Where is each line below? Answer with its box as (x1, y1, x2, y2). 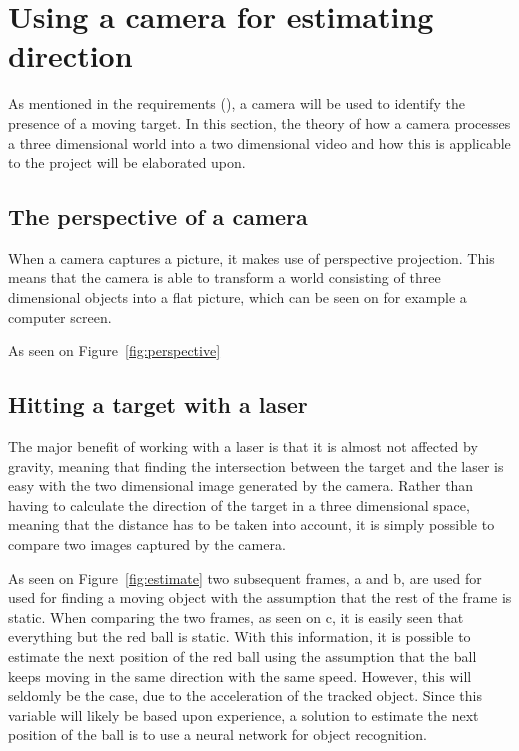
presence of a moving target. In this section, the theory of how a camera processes (8, 112, 511, 133)
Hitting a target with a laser (8, 389, 308, 420)
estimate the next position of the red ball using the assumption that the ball (8, 646, 477, 666)
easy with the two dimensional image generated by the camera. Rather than (8, 475, 474, 496)
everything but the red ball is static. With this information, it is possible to (8, 626, 471, 647)
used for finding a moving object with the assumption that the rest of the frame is (8, 587, 512, 608)
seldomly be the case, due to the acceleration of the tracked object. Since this (8, 685, 482, 706)
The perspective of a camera (8, 201, 308, 232)
